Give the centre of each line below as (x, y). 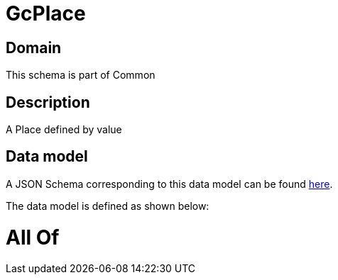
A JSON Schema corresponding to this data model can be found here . (169, 184)
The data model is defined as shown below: (108, 206)
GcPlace (46, 13)
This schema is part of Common (81, 75)
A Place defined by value (64, 130)
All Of (33, 237)
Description (48, 102)
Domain (34, 47)
